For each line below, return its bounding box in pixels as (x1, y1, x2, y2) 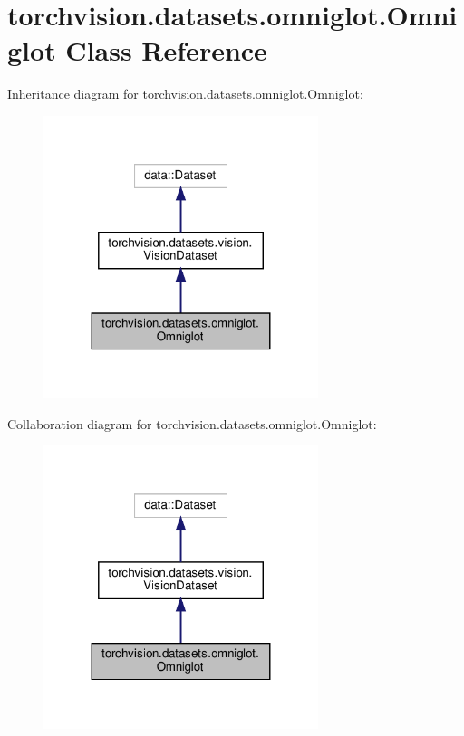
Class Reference (65, 32, 267, 69)
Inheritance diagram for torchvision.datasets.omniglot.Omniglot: (7, 84, 363, 103)
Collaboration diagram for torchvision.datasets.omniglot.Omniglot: (7, 414, 377, 433)
